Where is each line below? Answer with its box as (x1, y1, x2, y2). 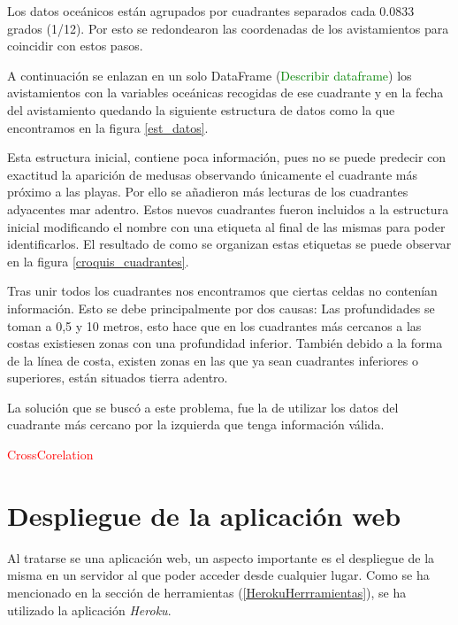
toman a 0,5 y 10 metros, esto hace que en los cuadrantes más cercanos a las (7, 316, 422, 335)
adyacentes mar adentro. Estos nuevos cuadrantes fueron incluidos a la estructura (7, 199, 449, 218)
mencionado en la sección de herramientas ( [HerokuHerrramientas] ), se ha (7, 583, 407, 601)
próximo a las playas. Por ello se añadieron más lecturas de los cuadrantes (7, 182, 408, 201)
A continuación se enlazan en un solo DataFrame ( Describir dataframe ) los (7, 66, 412, 84)
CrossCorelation (7, 445, 94, 464)
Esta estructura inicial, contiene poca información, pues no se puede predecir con (7, 148, 447, 166)
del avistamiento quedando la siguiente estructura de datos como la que (7, 100, 395, 119)
